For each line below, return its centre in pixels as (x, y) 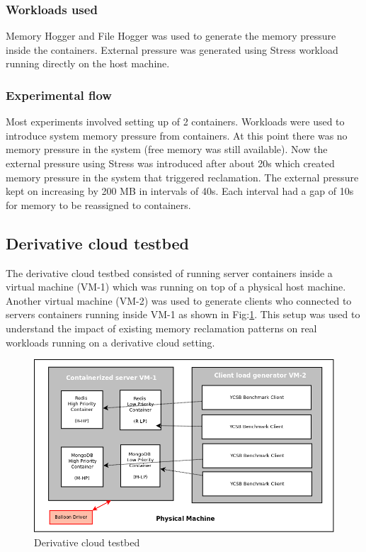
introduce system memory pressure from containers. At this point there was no (177, 135)
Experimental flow (59, 95)
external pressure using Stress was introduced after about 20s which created (170, 163)
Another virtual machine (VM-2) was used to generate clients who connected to (179, 300)
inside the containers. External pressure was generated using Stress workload (172, 49)
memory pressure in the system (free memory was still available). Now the (167, 149)
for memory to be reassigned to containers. (98, 204)
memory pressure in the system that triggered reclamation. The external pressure (182, 177)
